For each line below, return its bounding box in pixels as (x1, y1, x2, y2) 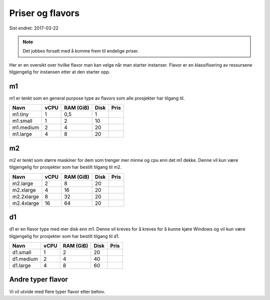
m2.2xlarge (12, 193, 39, 200)
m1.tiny (12, 111, 29, 118)
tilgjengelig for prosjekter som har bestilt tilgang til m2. (9, 164, 122, 170)
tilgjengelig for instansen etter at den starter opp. (9, 69, 110, 75)
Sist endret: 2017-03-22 (9, 25, 58, 31)
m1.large (12, 131, 32, 138)
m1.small (12, 118, 32, 125)
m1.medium (12, 124, 39, 131)
